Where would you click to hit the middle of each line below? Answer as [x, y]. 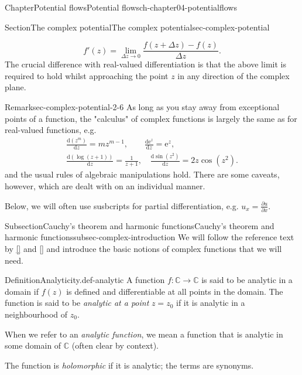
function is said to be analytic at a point [77, 303]
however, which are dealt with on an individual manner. [105, 185]
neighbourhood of [36, 314]
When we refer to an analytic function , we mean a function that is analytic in [144, 334]
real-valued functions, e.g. [51, 130]
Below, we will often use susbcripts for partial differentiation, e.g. [122, 205]
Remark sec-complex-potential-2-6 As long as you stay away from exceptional [142, 107]
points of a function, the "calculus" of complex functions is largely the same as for [151, 118]
